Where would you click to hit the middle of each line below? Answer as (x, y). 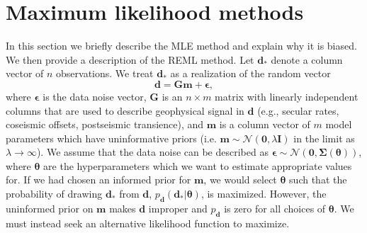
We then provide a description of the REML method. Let (130, 59)
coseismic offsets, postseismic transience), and (105, 124)
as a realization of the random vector (250, 73)
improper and (178, 208)
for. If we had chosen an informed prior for (98, 180)
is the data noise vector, (95, 96)
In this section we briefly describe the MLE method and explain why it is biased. (181, 46)
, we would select (240, 180)
